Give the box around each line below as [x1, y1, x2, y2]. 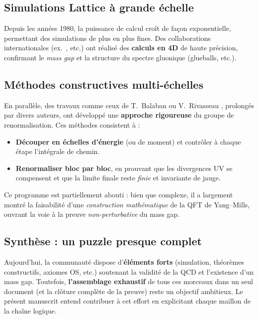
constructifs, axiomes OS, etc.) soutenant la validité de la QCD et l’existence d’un [4, 266, 254, 277]
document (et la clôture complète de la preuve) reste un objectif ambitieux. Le [4, 286, 243, 296]
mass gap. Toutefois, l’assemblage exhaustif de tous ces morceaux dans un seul [4, 276, 253, 287]
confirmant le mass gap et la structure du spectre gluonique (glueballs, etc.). [4, 52, 237, 62]
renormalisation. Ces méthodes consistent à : [4, 119, 140, 130]
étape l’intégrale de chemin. [15, 146, 100, 157]
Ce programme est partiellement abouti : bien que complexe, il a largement [4, 189, 233, 199]
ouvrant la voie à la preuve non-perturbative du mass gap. [4, 209, 180, 219]
